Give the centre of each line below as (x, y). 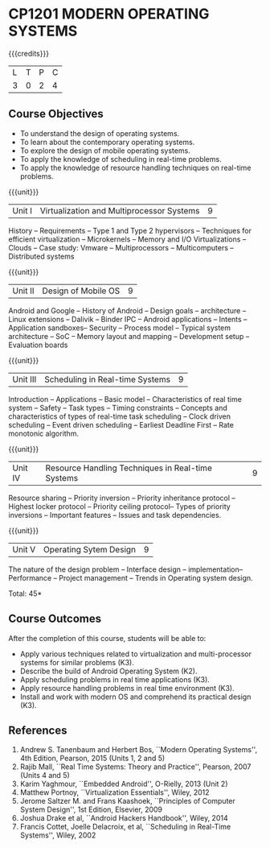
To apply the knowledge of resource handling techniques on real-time (135, 168)
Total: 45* (25, 594)
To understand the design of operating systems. (100, 133)
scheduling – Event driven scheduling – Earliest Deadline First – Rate (121, 424)
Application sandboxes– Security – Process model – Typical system (120, 328)
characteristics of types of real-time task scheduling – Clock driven (120, 416)
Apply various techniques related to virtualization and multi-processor (135, 654)
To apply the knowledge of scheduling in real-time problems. (121, 159)
